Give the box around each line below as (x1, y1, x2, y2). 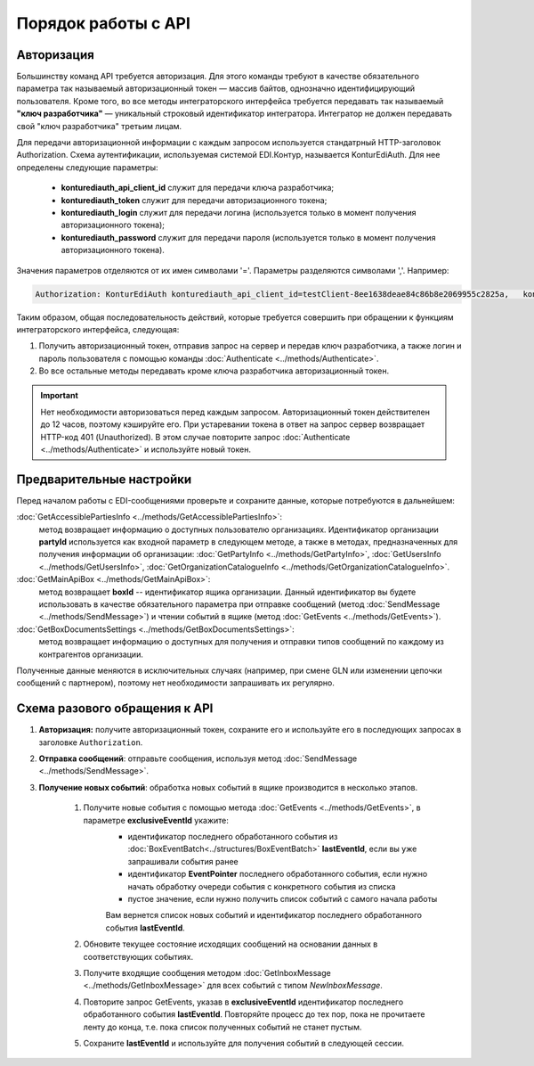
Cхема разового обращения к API (16, 701, 214, 717)
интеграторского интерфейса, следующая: (16, 324, 180, 334)
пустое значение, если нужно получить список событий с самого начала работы (127, 893, 438, 904)
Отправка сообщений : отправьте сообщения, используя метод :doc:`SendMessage (38, 753, 358, 764)
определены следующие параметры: (16, 161, 159, 173)
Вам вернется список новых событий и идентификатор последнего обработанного (105, 910, 423, 921)
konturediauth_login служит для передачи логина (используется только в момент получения (61, 207, 417, 217)
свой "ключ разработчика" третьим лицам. (16, 120, 182, 131)
